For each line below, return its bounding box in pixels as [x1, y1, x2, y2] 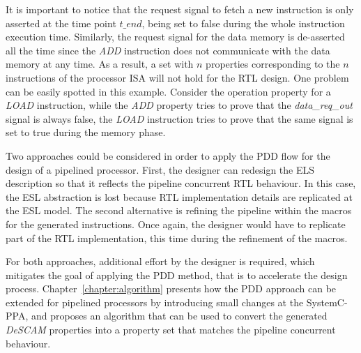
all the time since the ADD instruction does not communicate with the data [6, 43, 330, 57]
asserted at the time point [6, 15, 116, 30]
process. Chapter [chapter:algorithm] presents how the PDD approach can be [6, 281, 337, 296]
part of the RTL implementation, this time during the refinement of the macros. [6, 230, 348, 245]
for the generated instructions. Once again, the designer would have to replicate [6, 216, 346, 231]
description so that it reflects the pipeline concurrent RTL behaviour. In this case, [6, 176, 356, 190]
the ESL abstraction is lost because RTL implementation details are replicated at [6, 189, 353, 204]
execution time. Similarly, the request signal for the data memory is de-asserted [6, 29, 345, 44]
